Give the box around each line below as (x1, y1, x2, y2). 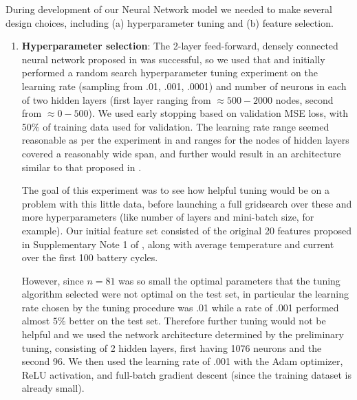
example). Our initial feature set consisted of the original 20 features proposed (21, 223, 352, 237)
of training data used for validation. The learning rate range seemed (43, 119, 329, 133)
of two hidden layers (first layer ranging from (21, 92, 211, 107)
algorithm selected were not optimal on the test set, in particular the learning (21, 287, 349, 301)
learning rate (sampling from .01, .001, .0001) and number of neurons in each (21, 78, 347, 93)
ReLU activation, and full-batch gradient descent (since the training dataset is (21, 367, 351, 381)
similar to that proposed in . (21, 159, 142, 174)
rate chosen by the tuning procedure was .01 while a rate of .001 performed (21, 300, 339, 314)
